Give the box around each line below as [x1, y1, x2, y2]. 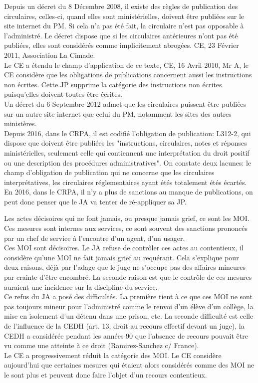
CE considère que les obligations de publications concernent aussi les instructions [4, 69, 252, 80]
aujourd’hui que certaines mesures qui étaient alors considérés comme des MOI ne [4, 360, 255, 370]
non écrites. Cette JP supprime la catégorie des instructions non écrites [4, 79, 222, 89]
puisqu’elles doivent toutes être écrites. [4, 89, 122, 99]
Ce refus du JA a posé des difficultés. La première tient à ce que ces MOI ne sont [4, 291, 253, 302]
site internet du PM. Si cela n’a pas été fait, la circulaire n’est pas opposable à [4, 20, 244, 31]
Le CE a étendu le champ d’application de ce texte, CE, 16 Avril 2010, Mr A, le [4, 59, 249, 70]
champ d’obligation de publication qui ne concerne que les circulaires [4, 167, 215, 178]
